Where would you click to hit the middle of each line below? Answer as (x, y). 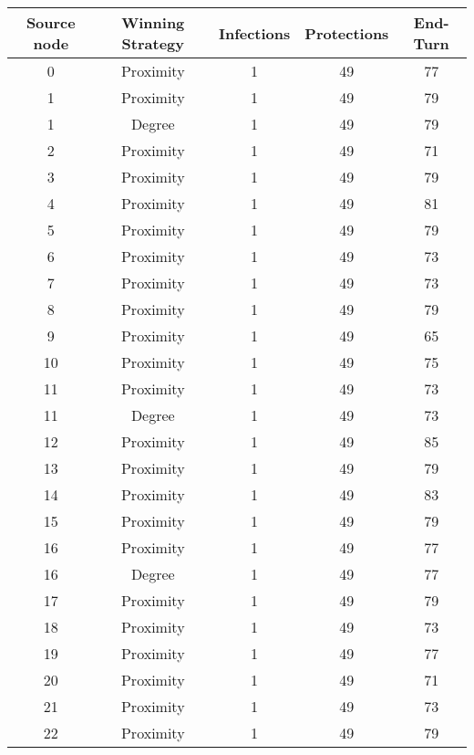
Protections (347, 33)
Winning (153, 22)
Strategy (153, 43)
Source (51, 22)
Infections (254, 33)
